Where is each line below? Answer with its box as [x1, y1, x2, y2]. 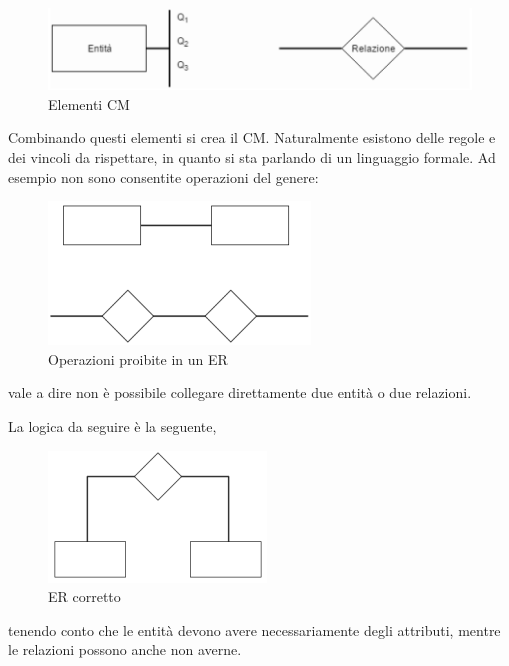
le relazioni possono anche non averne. [8, 639, 242, 660]
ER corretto [48, 586, 121, 607]
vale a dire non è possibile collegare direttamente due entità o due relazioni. [8, 382, 472, 403]
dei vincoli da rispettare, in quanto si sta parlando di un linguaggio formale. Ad [8, 147, 496, 168]
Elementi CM [48, 93, 130, 114]
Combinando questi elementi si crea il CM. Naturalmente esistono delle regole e [8, 127, 496, 148]
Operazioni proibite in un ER [48, 348, 228, 369]
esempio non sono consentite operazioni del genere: [8, 166, 319, 187]
